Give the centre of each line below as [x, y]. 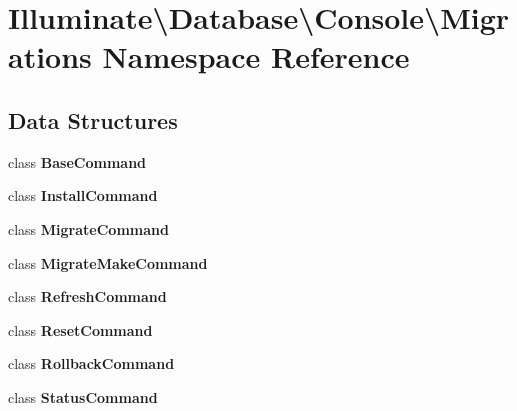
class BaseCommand [77, 161]
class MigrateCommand [88, 228]
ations [50, 56]
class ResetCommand [80, 329]
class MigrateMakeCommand [108, 262]
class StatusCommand [83, 396]
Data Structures [93, 119]
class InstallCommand [83, 195]
